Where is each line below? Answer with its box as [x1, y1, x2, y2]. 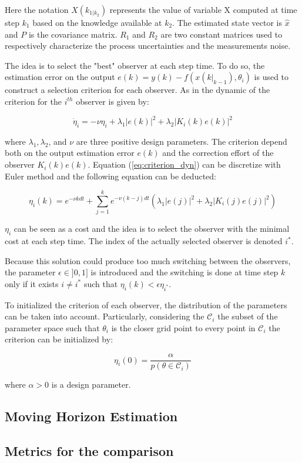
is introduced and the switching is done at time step [90, 266, 278, 278]
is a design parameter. [51, 378, 131, 391]
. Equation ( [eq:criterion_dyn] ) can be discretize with [88, 158, 281, 171]
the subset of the [217, 310, 278, 322]
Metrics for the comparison [5, 441, 174, 459]
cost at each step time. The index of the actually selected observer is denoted [5, 235, 283, 247]
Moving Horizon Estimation [5, 407, 178, 425]
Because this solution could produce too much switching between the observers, [5, 254, 291, 267]
